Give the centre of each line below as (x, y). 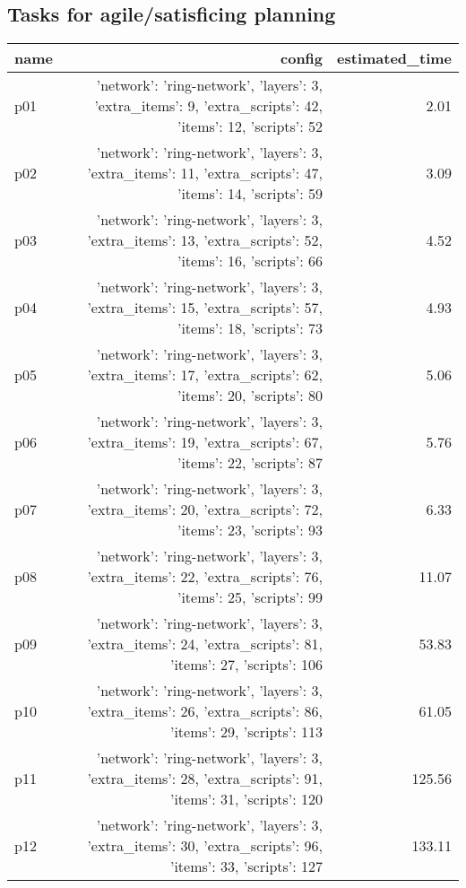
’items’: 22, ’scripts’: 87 (250, 463)
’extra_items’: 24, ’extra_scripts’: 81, (205, 644)
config (302, 58)
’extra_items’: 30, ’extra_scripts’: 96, (205, 846)
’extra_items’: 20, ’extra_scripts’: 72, (205, 509)
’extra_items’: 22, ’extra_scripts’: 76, (205, 577)
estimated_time (394, 58)
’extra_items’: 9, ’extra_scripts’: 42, (209, 106)
